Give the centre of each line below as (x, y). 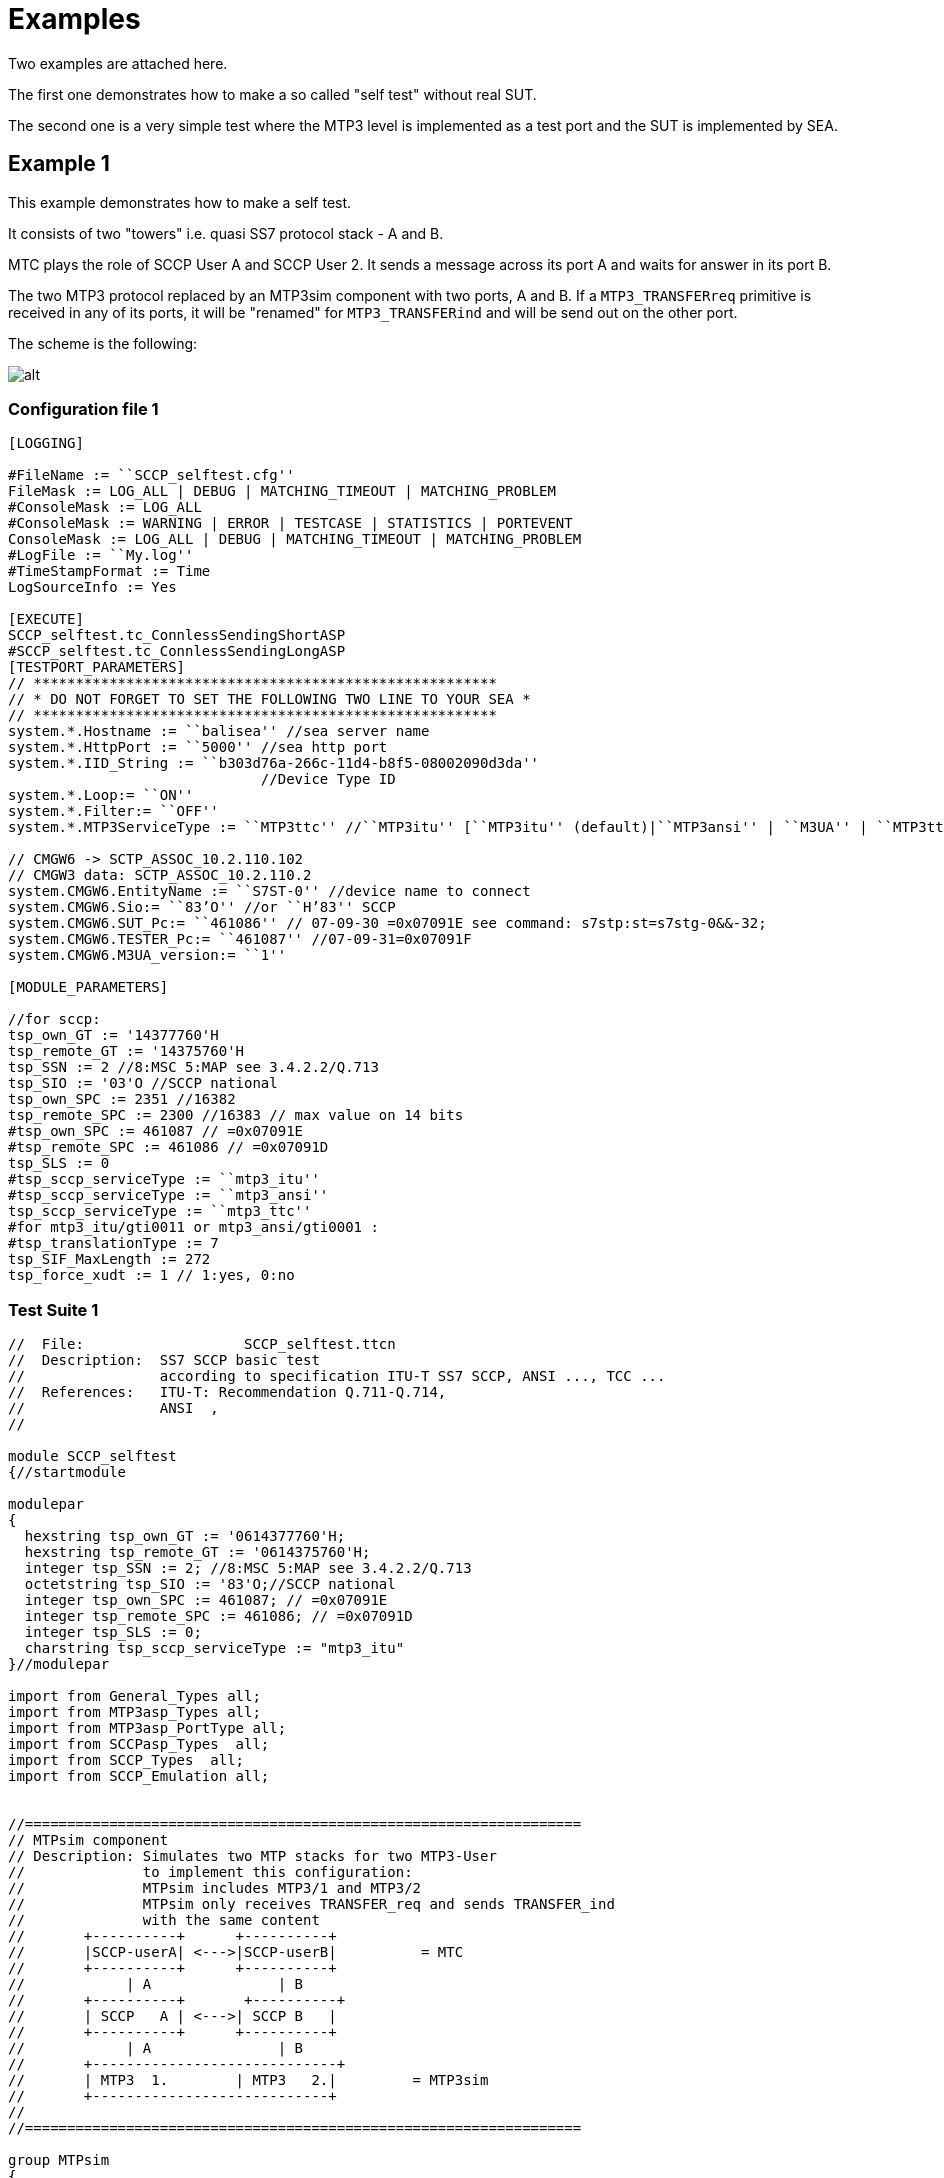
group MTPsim (59, 2160)
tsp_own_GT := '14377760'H (113, 1035)
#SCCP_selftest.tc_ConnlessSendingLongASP (177, 651)
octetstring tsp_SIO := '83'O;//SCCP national (210, 1584)
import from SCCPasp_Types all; (139, 1744)
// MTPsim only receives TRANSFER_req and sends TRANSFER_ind (311, 1904)
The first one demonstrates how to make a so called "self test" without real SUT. (272, 94)
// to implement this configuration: (210, 1872)
